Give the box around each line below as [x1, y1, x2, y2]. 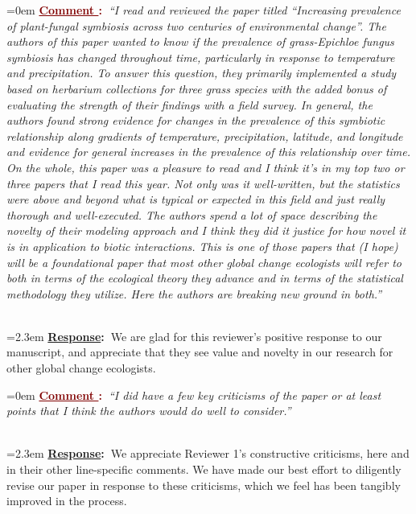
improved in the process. [6, 492, 127, 509]
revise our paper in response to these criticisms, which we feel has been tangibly [6, 476, 401, 493]
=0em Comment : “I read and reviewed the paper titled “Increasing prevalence [6, 2, 401, 18]
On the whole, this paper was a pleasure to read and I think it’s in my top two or [6, 158, 405, 175]
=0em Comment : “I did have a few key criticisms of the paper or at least [6, 386, 381, 403]
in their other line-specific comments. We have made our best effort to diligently [6, 461, 402, 478]
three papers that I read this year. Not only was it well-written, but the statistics [6, 175, 400, 191]
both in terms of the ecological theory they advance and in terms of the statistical [6, 269, 403, 286]
